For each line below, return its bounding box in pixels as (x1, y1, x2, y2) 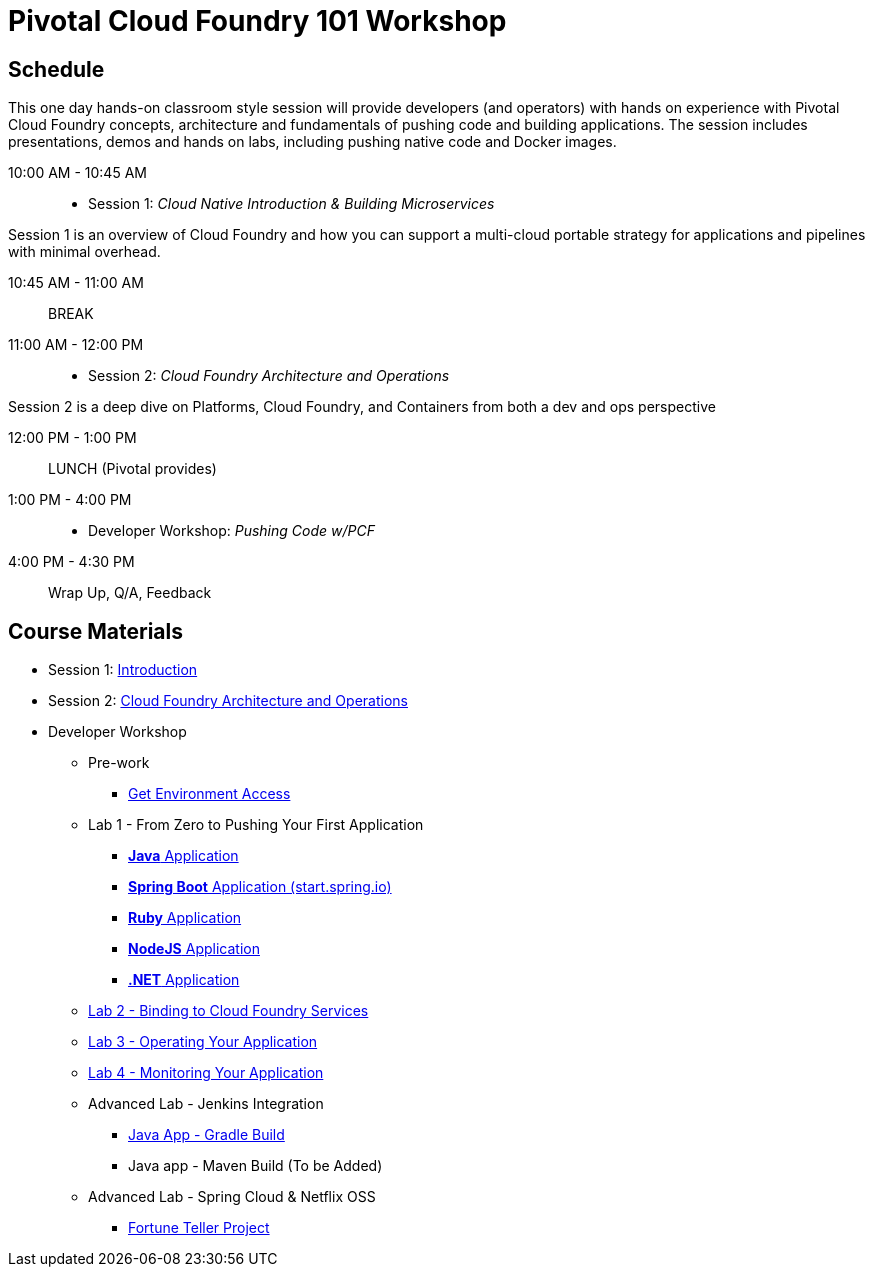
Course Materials (8, 618, 184, 644)
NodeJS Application (128, 940, 260, 958)
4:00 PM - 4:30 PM (8, 553, 135, 571)
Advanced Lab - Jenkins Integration (88, 1095, 324, 1113)
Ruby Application (128, 909, 242, 927)
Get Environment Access (128, 785, 291, 803)
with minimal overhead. (8, 243, 161, 261)
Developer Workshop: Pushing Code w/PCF (88, 522, 375, 540)
